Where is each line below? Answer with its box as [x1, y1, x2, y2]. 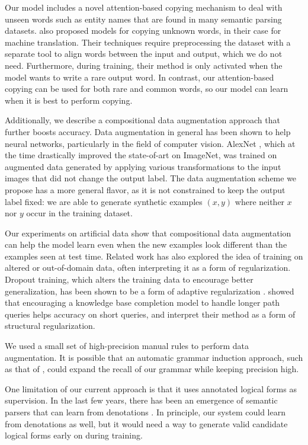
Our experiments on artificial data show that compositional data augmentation [5, 226, 291, 239]
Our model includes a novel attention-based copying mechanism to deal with [5, 1, 283, 13]
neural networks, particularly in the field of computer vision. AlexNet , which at [5, 137, 296, 149]
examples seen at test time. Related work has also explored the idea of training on [5, 249, 303, 262]
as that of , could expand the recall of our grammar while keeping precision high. [5, 363, 299, 375]
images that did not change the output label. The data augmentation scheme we [5, 172, 297, 184]
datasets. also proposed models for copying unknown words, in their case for [5, 24, 281, 37]
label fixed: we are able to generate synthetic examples [5, 195, 203, 207]
